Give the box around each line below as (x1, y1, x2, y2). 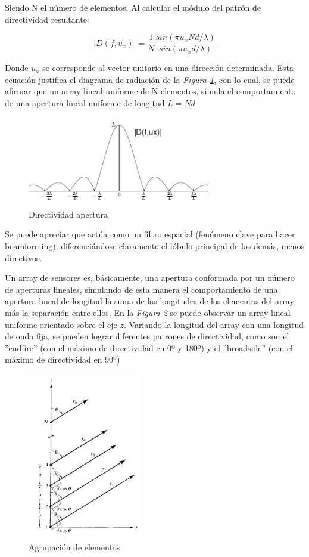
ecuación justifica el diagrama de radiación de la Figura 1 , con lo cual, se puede (5, 73, 295, 85)
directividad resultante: (5, 13, 89, 25)
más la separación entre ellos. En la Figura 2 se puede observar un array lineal (5, 306, 291, 318)
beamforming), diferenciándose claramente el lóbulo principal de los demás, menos (5, 239, 304, 252)
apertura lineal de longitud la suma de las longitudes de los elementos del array (5, 295, 294, 307)
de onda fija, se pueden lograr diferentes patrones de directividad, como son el (5, 330, 289, 342)
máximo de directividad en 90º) (5, 353, 120, 366)
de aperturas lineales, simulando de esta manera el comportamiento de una (5, 283, 278, 295)
